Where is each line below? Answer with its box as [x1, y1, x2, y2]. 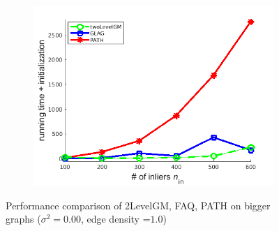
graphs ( [6, 211, 41, 226]
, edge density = [80, 211, 151, 226]
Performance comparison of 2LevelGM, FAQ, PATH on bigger [6, 198, 271, 212]
